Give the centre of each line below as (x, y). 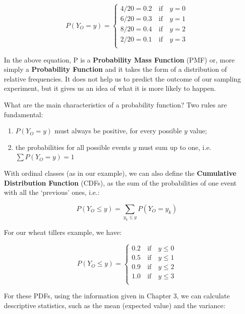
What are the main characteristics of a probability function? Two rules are (115, 105)
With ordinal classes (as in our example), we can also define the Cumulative (120, 173)
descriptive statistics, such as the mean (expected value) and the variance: (115, 305)
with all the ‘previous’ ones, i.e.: (52, 192)
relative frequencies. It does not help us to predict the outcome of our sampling (122, 78)
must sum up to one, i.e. (175, 147)
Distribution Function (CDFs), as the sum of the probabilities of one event (120, 182)
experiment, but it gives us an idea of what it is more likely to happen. (110, 88)
